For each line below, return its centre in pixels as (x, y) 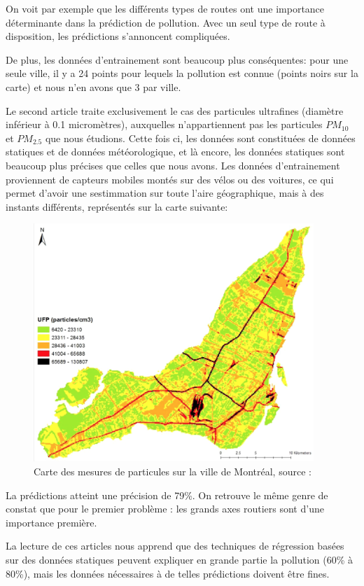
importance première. (51, 522)
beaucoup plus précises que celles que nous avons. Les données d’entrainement (173, 165)
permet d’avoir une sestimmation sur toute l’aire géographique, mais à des (165, 193)
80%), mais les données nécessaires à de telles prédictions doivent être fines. (168, 573)
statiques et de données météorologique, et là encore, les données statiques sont (175, 152)
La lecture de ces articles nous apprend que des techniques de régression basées (175, 546)
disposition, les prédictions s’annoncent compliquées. (118, 36)
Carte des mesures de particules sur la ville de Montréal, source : (173, 472)
